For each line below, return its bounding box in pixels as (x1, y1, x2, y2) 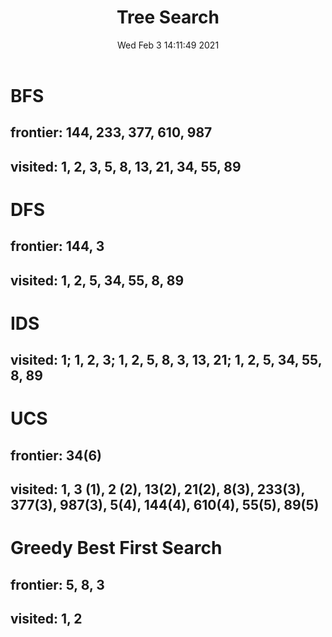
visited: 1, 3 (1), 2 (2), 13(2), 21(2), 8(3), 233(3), (10, 481, 305, 498)
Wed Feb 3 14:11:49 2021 (116, 39, 220, 51)
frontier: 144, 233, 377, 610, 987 (10, 124, 213, 141)
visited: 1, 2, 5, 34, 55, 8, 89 (10, 272, 185, 289)
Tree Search (116, 6, 220, 29)
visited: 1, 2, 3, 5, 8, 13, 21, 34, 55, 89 (10, 158, 242, 175)
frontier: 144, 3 (10, 238, 105, 255)
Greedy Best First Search (10, 537, 223, 560)
